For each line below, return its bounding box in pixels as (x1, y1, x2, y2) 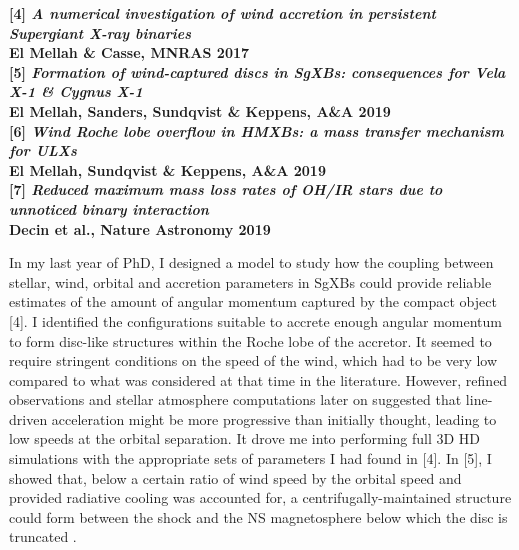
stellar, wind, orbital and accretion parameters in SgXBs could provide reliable (9, 271, 492, 292)
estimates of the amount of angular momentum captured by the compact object (9, 291, 497, 312)
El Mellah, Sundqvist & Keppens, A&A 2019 (9, 159, 326, 180)
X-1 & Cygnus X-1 (9, 81, 143, 102)
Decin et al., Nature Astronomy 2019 (9, 218, 271, 239)
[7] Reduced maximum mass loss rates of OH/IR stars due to (9, 179, 443, 200)
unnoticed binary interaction (9, 198, 209, 219)
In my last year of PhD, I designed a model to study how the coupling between (9, 252, 494, 273)
